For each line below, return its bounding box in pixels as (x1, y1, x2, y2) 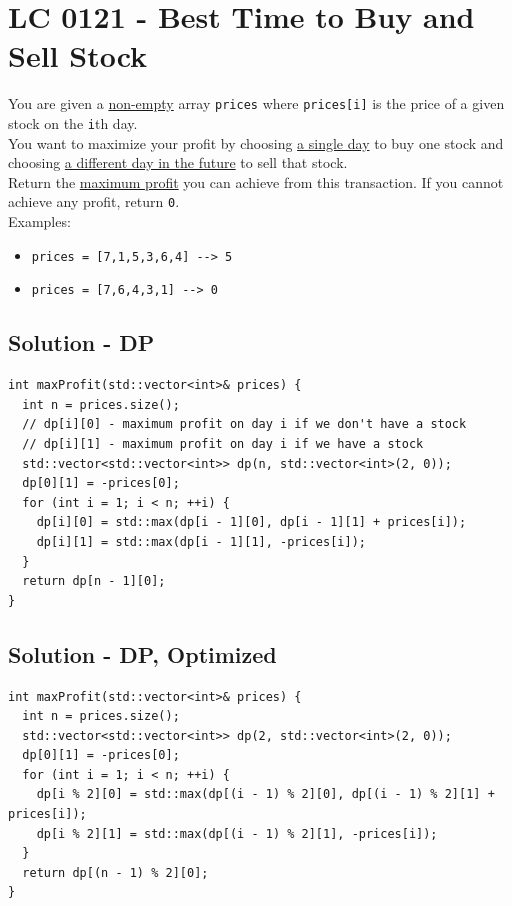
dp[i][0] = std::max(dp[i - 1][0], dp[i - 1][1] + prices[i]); (36, 515, 467, 530)
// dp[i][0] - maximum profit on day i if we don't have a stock (22, 417, 467, 432)
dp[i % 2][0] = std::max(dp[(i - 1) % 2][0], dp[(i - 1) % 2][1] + (36, 787, 495, 802)
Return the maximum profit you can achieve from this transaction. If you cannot (8, 171, 504, 192)
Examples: (8, 211, 71, 232)
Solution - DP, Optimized (8, 638, 277, 669)
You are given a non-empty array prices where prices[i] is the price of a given (8, 93, 505, 114)
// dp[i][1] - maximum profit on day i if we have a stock (22, 436, 424, 451)
